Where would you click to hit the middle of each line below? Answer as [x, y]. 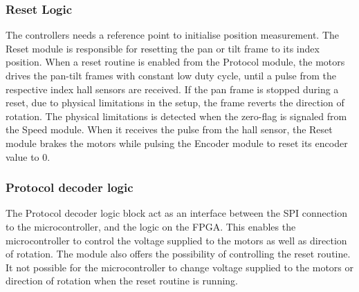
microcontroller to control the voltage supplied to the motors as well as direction [176, 240]
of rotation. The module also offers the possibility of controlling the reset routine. [178, 254]
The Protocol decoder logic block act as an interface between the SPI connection [177, 213]
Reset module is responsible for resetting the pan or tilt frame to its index [163, 48]
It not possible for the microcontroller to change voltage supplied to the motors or [179, 267]
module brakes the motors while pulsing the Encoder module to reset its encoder [177, 143]
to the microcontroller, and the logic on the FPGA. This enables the [151, 226]
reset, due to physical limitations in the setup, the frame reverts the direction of [175, 103]
